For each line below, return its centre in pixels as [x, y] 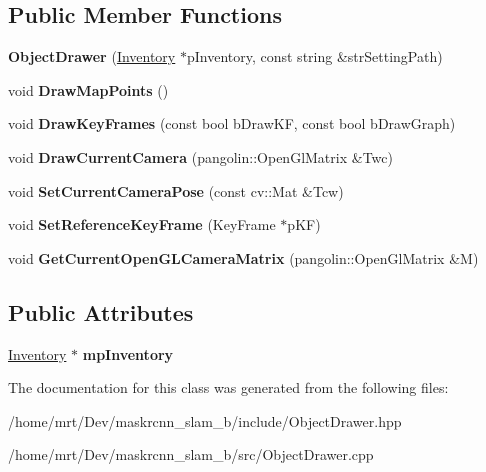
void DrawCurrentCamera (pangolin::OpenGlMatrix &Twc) [200, 156]
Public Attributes [101, 311]
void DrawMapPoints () [88, 89]
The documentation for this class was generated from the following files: [228, 387]
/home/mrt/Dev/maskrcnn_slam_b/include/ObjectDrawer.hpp [205, 420]
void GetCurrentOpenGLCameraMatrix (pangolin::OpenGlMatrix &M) [243, 257]
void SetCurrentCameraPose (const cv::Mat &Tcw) [176, 190]
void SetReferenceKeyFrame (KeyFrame [142, 224]
